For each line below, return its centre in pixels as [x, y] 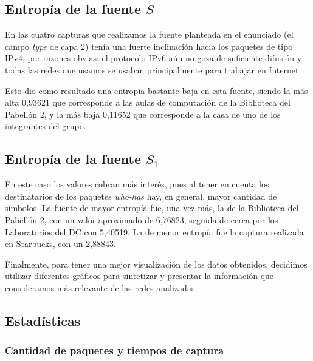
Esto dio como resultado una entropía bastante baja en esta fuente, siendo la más [156, 90]
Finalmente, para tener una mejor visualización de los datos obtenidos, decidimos [156, 264]
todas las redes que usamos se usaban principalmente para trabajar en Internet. [153, 69]
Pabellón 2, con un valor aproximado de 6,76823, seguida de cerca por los [142, 219]
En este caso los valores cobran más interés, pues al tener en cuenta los [137, 184]
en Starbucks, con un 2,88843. [60, 244]
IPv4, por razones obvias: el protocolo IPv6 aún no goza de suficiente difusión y [153, 58]
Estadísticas [43, 320]
